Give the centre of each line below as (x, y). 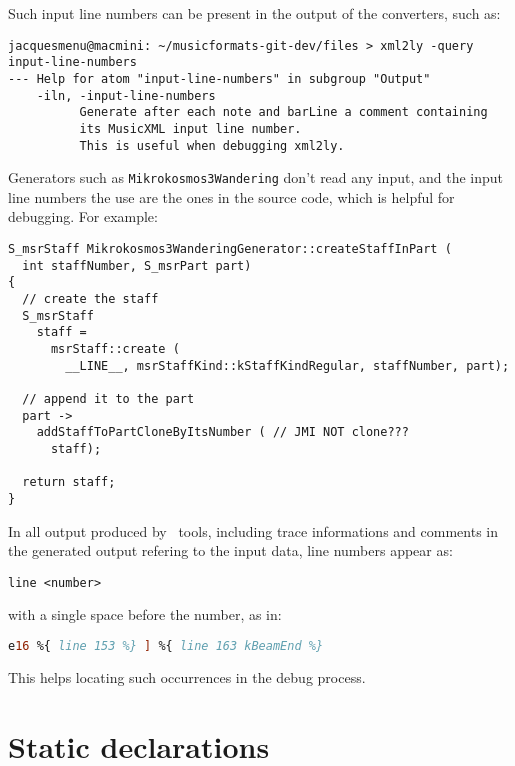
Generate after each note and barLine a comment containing (283, 112)
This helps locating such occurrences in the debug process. (187, 676)
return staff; (69, 482)
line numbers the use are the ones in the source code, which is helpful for (231, 196)
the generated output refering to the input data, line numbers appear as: (230, 550)
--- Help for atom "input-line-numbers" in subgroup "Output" (219, 78)
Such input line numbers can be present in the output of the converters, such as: (254, 13)
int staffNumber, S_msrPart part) (137, 265)
